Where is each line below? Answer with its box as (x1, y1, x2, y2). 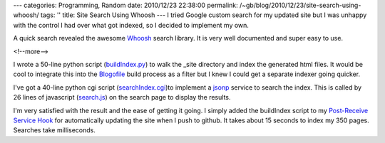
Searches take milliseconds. (13, 126, 96, 134)
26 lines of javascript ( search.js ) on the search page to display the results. (13, 93, 231, 102)
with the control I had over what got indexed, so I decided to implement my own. (13, 21, 250, 29)
